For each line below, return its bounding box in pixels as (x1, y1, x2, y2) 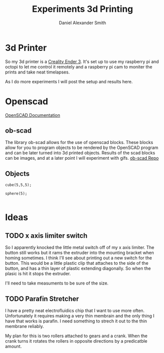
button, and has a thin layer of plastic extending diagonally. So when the (5, 265, 151, 272)
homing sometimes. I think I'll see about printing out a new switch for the (5, 255, 152, 261)
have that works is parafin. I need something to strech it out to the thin (5, 318, 147, 324)
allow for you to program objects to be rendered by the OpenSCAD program (5, 144, 159, 151)
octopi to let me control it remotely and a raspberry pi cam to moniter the (5, 64, 153, 70)
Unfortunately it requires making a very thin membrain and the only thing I (5, 313, 155, 319)
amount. (5, 344, 22, 350)
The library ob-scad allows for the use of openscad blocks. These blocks (5, 140, 153, 145)
